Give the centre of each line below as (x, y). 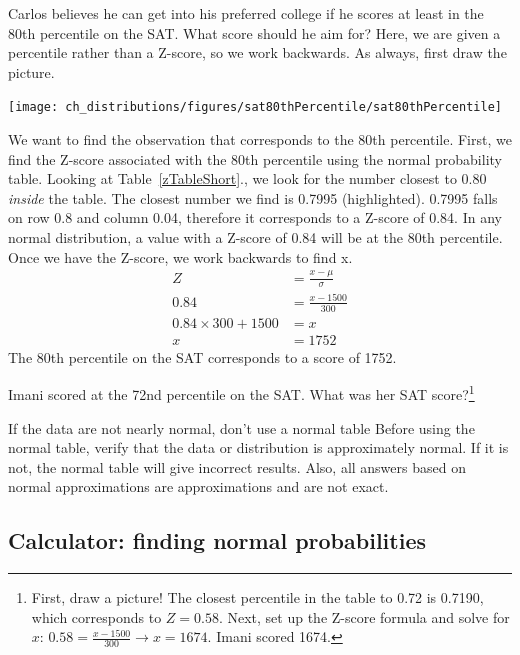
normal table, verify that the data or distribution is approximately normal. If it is (258, 447)
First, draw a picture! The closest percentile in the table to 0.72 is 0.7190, (257, 597)
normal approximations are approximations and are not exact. (198, 486)
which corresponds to (96, 616)
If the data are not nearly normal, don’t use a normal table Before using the (241, 427)
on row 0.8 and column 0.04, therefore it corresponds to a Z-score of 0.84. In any (255, 217)
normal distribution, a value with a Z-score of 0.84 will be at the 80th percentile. (255, 237)
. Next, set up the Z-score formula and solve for (364, 616)
